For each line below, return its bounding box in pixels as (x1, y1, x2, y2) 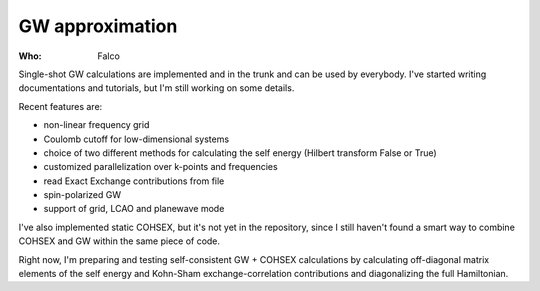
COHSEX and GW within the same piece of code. (18, 235, 220, 247)
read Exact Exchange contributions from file (43, 175, 225, 187)
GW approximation (18, 15, 178, 37)
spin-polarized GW (43, 189, 122, 201)
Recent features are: (18, 100, 103, 112)
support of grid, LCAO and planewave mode (43, 203, 225, 215)
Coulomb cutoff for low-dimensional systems (43, 133, 230, 145)
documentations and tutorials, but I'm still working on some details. (18, 82, 295, 94)
